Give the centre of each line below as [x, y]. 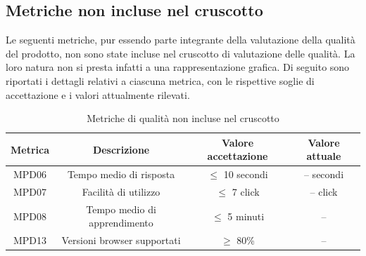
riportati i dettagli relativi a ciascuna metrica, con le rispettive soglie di [160, 80]
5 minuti [246, 216]
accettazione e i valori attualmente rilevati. [98, 94]
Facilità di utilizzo [121, 192]
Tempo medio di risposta [121, 174]
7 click [246, 192]
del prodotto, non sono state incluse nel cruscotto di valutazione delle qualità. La [181, 53]
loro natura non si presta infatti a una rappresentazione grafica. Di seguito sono [178, 67]
